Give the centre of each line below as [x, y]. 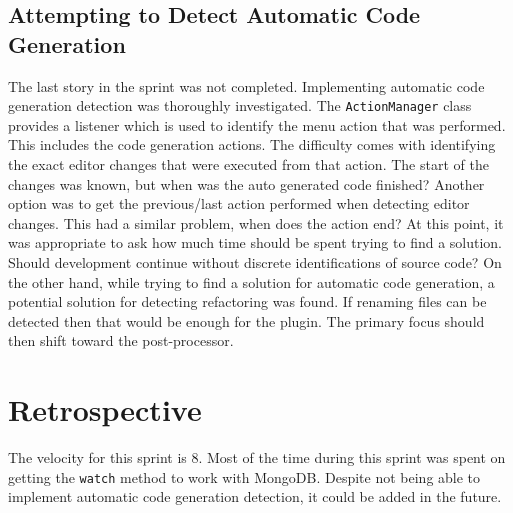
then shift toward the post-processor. [121, 340]
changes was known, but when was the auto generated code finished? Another [246, 183]
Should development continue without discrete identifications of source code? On [255, 262]
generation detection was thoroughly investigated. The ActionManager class [240, 105]
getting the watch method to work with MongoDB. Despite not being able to [244, 476]
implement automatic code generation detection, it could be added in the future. [255, 496]
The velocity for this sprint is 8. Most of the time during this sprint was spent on [257, 457]
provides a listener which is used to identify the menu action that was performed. [257, 124]
